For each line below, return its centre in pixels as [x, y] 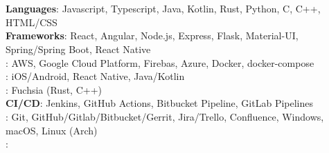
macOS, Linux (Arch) [52, 130]
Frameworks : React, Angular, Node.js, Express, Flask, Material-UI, [152, 35]
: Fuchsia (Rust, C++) [54, 89]
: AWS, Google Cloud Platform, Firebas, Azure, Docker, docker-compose [160, 62]
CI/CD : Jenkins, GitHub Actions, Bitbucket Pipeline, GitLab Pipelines [160, 103]
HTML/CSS [32, 22]
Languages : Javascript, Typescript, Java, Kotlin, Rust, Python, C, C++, [163, 9]
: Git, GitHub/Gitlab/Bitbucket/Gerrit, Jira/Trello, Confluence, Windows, [165, 116]
